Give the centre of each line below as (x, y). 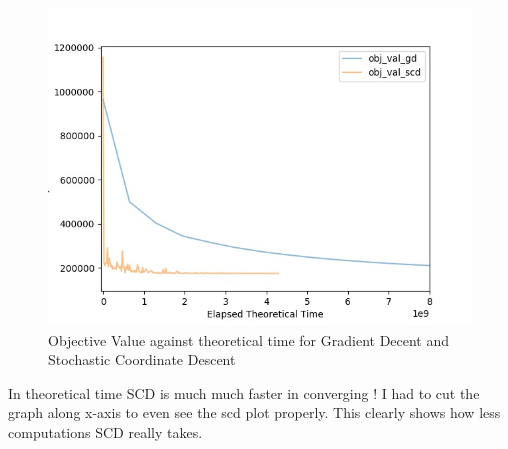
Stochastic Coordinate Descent (142, 359)
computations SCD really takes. (105, 431)
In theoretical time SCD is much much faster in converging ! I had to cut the (244, 392)
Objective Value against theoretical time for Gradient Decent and (249, 339)
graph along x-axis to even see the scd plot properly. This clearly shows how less (254, 412)
